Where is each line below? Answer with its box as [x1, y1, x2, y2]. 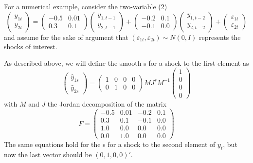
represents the [199, 32, 241, 42]
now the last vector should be [4, 149, 92, 160]
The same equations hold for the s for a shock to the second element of [4, 139, 216, 149]
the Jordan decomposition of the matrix [47, 98, 167, 109]
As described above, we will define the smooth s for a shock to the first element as [4, 57, 249, 68]
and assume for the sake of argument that [4, 32, 128, 42]
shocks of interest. [4, 41, 57, 52]
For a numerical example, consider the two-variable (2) [4, 1, 167, 11]
